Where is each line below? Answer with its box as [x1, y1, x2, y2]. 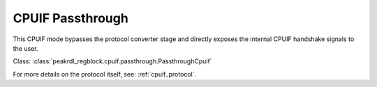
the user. [13, 44, 38, 52]
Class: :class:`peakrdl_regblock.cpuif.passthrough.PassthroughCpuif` [13, 57, 212, 65]
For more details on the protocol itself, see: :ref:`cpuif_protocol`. [13, 70, 197, 78]
